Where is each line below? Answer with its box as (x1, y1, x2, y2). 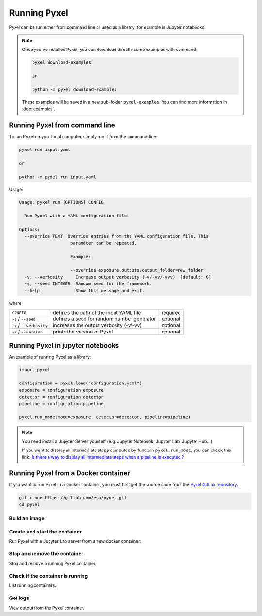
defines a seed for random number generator (52, 316, 156, 322)
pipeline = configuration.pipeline (19, 401, 104, 406)
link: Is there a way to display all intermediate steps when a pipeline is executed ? (22, 454, 184, 460)
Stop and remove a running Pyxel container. (9, 561, 97, 566)
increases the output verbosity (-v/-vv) (52, 322, 142, 329)
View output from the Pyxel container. (9, 605, 84, 611)
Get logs (9, 595, 29, 601)
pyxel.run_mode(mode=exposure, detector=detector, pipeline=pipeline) (19, 415, 191, 420)
